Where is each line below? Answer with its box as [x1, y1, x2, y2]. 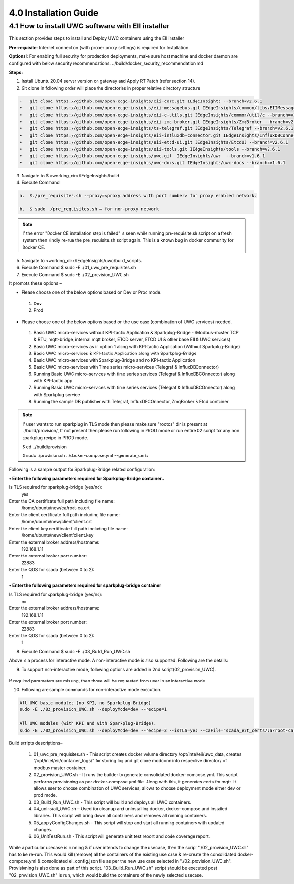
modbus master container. [33, 765, 87, 771]
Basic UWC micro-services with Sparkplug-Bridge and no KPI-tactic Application [33, 357, 196, 363]
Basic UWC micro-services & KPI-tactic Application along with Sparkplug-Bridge [33, 351, 196, 356]
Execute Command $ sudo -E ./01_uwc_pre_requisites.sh [21, 265, 136, 271]
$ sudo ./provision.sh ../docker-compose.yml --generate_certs [22, 453, 149, 458]
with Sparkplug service [33, 391, 80, 397]
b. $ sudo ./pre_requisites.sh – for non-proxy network [19, 206, 159, 212]
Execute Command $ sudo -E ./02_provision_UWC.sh [21, 271, 129, 277]
